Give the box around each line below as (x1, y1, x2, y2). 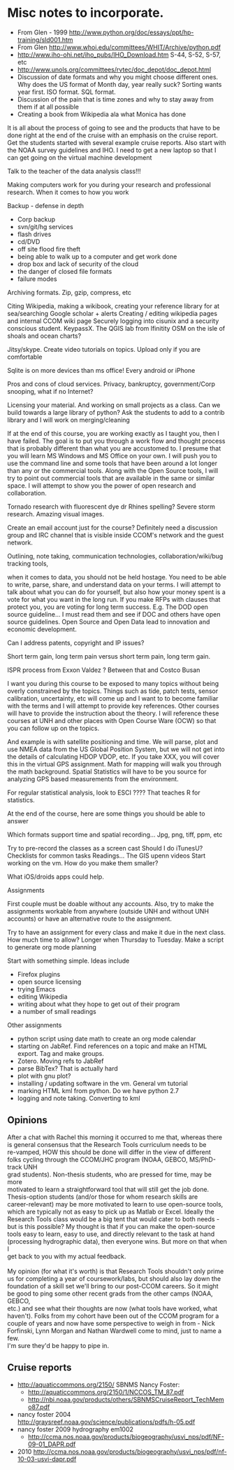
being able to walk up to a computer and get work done (17, 252, 177, 261)
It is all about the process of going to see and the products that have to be (7, 123, 220, 132)
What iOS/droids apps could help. (7, 872, 105, 881)
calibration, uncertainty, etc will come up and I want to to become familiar (7, 694, 219, 702)
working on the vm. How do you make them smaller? (7, 858, 159, 867)
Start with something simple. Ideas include (7, 956, 130, 965)
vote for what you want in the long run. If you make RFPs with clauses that (7, 595, 221, 603)
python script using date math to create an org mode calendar (17, 1034, 197, 1043)
